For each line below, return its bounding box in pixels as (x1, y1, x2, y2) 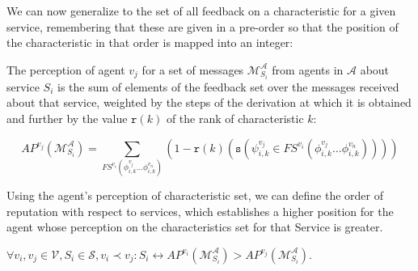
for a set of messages (141, 61, 244, 78)
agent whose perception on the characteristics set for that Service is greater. (6, 218, 383, 235)
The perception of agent (6, 61, 125, 78)
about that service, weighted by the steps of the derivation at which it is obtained (6, 94, 412, 111)
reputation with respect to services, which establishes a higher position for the (6, 202, 394, 219)
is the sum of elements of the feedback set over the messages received (57, 78, 399, 95)
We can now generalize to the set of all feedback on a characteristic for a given (6, 2, 396, 19)
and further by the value (6, 110, 128, 127)
